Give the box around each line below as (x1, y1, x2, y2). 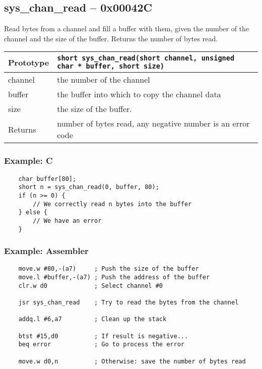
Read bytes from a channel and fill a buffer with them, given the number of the (4, 23, 249, 34)
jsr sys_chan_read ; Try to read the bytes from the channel (18, 299, 239, 306)
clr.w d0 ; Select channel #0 (18, 282, 163, 289)
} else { (18, 209, 47, 216)
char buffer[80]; (18, 175, 77, 182)
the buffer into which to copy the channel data (57, 88, 221, 100)
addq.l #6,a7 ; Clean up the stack (18, 316, 167, 323)
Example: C (4, 154, 53, 167)
